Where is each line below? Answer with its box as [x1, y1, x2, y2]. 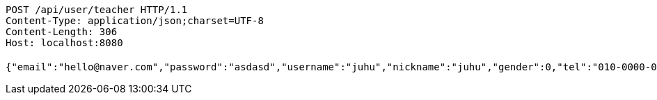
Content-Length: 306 [6, 26, 118, 37]
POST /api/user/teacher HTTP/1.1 [6, 4, 188, 15]
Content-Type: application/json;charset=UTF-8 [6, 15, 264, 26]
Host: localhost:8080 [6, 37, 123, 48]
